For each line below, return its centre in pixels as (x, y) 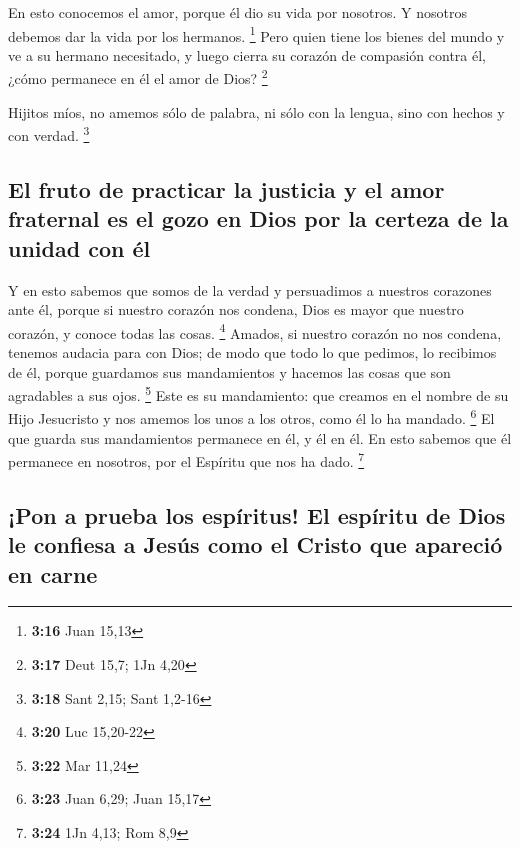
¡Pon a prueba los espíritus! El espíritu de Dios (257, 514)
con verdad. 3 (49, 133)
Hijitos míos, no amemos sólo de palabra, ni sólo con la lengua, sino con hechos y (256, 111)
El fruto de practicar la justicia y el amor (226, 188)
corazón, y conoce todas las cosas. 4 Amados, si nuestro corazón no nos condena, (255, 331)
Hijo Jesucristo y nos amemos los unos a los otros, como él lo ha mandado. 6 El (251, 417)
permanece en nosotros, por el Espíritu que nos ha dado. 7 (186, 459)
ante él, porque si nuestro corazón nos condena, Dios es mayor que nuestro (236, 309)
